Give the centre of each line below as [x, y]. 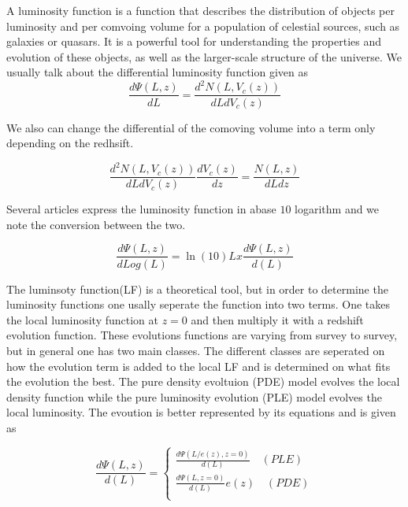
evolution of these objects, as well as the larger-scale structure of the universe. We [204, 56]
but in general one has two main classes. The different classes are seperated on [196, 350]
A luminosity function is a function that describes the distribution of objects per [200, 10]
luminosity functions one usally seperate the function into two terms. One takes [198, 304]
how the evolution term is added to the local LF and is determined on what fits [198, 366]
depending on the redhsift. [70, 143]
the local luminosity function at [82, 319]
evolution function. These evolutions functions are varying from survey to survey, [202, 335]
